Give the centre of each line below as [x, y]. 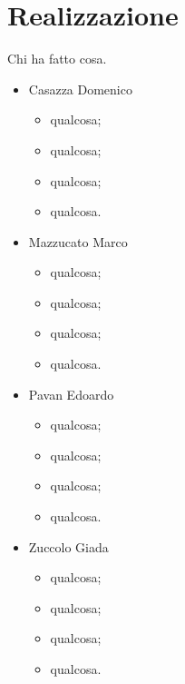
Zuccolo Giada [68, 546]
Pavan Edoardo [71, 394]
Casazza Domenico [80, 89]
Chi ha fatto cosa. [57, 59]
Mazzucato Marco [78, 241]
